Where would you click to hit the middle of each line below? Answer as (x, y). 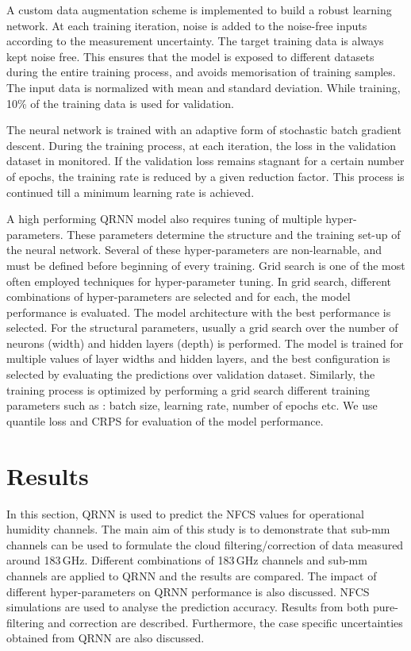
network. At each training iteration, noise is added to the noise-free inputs (187, 25)
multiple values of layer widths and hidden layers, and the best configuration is (198, 358)
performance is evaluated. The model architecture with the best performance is (199, 312)
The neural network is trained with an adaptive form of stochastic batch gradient (204, 130)
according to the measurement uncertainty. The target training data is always (195, 41)
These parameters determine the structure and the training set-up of (234, 234)
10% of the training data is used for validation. (120, 103)
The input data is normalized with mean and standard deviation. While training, (204, 87)
